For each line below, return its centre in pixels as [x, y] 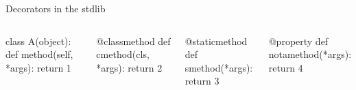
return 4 [286, 67]
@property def [298, 41]
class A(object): [38, 41]
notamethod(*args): [310, 54]
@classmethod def [133, 41]
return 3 [202, 81]
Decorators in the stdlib [56, 8]
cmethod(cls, [123, 54]
